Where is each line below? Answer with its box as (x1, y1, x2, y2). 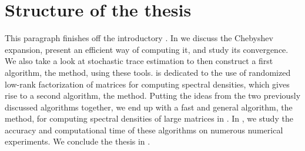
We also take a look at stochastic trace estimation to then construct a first (5, 55, 273, 67)
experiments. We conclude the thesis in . (5, 135, 150, 147)
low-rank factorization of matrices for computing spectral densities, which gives (5, 78, 290, 90)
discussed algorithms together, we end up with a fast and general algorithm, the (5, 100, 293, 113)
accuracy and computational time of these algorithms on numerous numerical (5, 123, 283, 136)
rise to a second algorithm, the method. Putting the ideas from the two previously (5, 89, 301, 102)
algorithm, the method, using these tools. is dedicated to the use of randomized (5, 66, 291, 78)
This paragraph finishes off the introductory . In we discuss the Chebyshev (5, 32, 273, 44)
